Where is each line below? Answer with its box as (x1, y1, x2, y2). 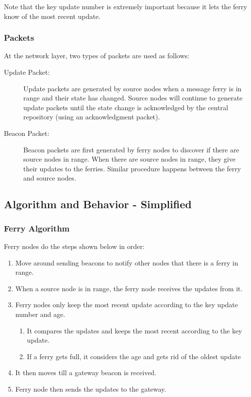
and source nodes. (23, 173, 76, 183)
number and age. (15, 309, 66, 319)
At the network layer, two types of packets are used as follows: (4, 50, 189, 61)
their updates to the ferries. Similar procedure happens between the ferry (23, 163, 241, 173)
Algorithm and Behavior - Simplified (4, 197, 192, 212)
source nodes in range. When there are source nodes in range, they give (23, 154, 235, 164)
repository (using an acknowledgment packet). (23, 112, 160, 122)
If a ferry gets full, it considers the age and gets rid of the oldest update (27, 351, 241, 361)
